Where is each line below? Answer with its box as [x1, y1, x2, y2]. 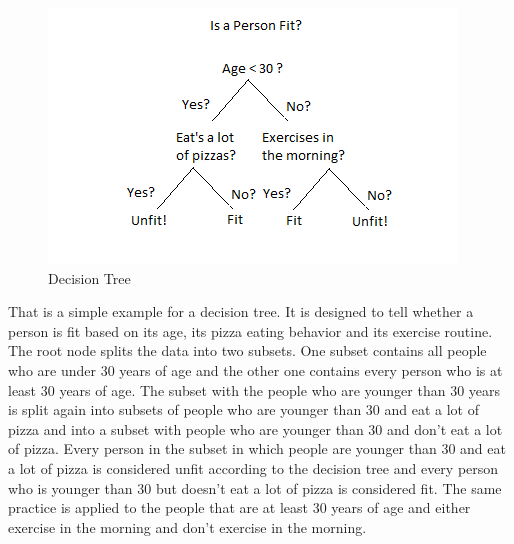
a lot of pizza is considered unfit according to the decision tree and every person [8, 457, 499, 478]
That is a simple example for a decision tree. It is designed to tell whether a [8, 301, 474, 322]
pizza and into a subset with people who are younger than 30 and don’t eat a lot [8, 418, 503, 439]
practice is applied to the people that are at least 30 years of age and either [8, 497, 471, 518]
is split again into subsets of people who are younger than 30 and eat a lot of [8, 399, 480, 420]
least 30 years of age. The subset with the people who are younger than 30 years [8, 379, 501, 400]
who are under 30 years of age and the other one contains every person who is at [8, 359, 503, 380]
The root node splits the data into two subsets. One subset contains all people [8, 340, 487, 361]
